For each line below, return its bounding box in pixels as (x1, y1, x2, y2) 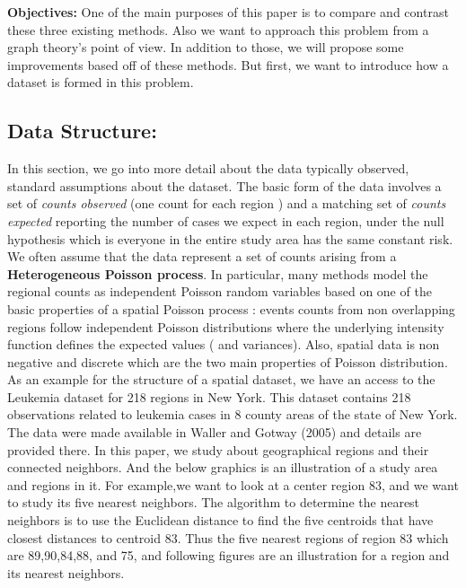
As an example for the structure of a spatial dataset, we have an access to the (7, 370, 435, 389)
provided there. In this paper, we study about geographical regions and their (7, 440, 429, 459)
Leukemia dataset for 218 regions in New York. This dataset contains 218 (7, 387, 411, 406)
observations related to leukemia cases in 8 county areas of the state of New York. (7, 405, 458, 424)
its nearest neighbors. (7, 563, 125, 582)
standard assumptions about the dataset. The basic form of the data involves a (7, 176, 442, 195)
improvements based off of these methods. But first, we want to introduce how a (7, 55, 449, 74)
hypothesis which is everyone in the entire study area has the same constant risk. (7, 229, 453, 248)
